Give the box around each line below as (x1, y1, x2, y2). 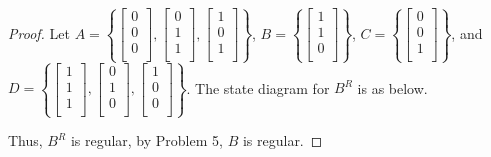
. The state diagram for (186, 77, 330, 98)
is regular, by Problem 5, (70, 130, 223, 151)
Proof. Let (8, 22, 70, 43)
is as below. (357, 77, 428, 98)
